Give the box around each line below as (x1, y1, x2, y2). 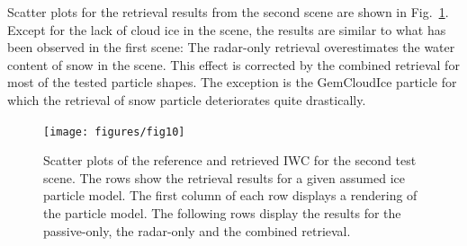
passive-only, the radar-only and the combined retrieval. (43, 221, 351, 240)
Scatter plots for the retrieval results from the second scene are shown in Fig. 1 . (7, 3, 449, 21)
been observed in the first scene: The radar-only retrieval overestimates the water (7, 38, 455, 57)
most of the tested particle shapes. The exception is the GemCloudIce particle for (7, 73, 457, 92)
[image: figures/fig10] (43, 125, 185, 138)
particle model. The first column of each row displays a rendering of (43, 186, 418, 205)
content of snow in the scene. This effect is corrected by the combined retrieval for (7, 55, 460, 74)
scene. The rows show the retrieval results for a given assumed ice (43, 168, 405, 187)
